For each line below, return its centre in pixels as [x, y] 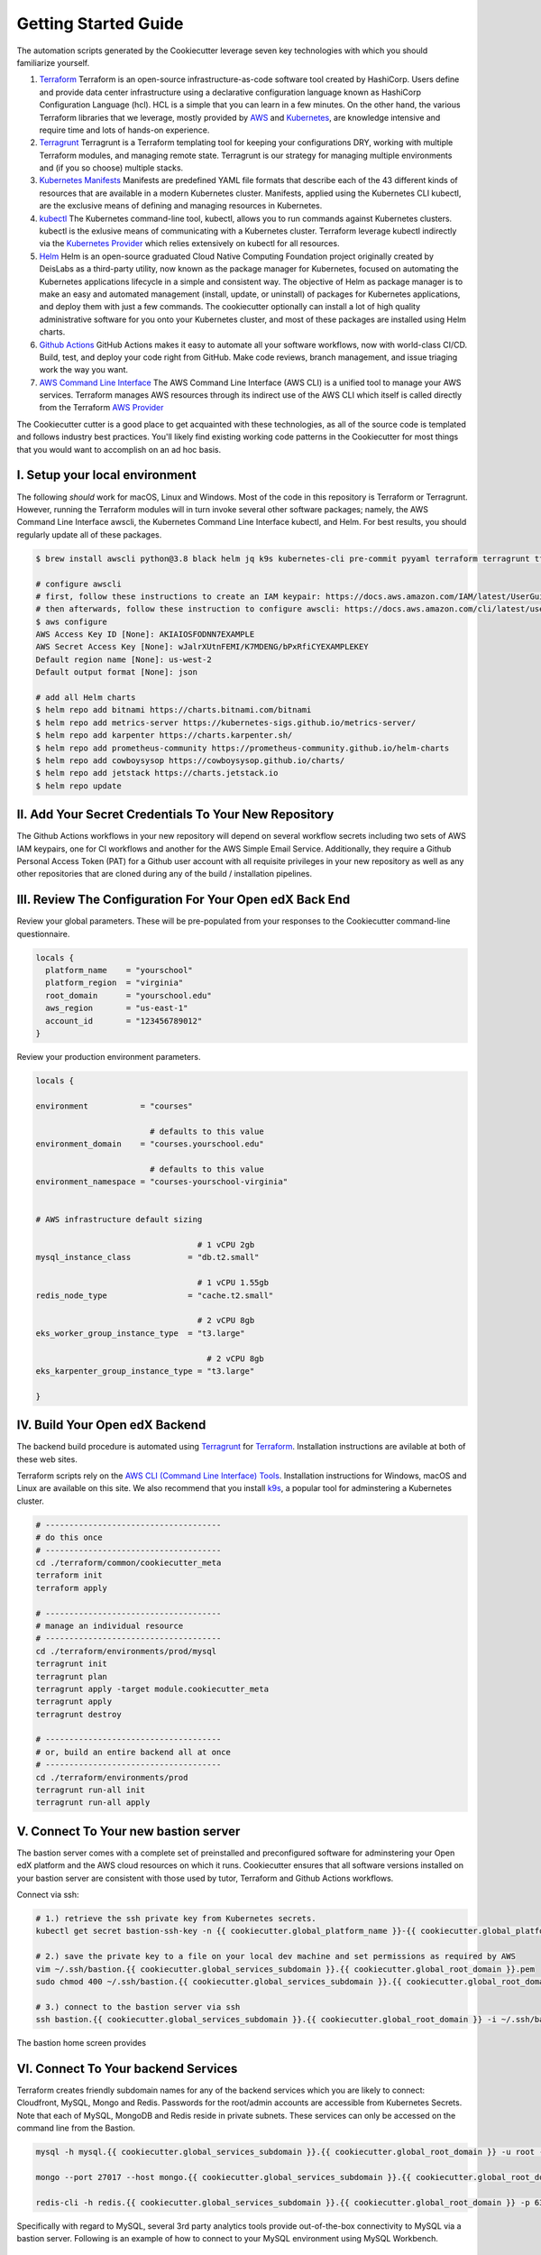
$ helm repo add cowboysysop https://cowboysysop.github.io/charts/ [190, 760]
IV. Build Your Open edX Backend [111, 1425]
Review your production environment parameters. [109, 1057]
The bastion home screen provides [82, 2043]
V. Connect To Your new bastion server [128, 1831]
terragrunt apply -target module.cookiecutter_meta [152, 1689]
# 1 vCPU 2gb [226, 1245]
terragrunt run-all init [91, 1790]
